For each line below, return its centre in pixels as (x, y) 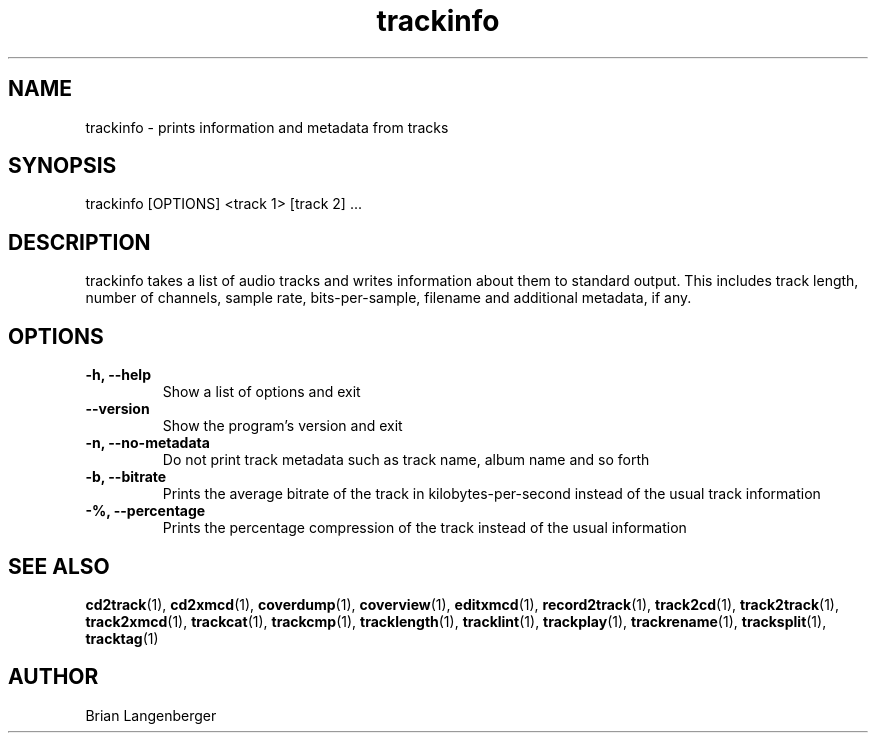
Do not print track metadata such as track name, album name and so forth (406, 460)
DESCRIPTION (79, 242)
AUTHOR (53, 677)
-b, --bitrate (126, 477)
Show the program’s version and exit (282, 426)
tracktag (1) (122, 638)
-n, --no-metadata (147, 443)
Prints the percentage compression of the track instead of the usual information (424, 528)
